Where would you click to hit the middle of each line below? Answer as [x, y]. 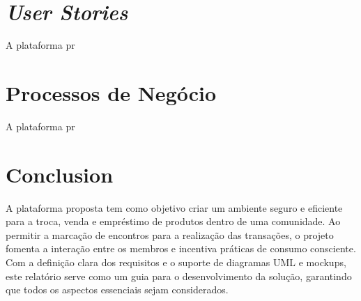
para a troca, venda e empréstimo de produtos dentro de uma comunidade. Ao [173, 221]
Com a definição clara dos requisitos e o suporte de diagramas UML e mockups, [176, 262]
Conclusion [60, 174]
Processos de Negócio [111, 92]
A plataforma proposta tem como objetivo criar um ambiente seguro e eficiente [174, 207]
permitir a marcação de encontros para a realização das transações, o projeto [170, 234]
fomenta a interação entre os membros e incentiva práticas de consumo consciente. [181, 248]
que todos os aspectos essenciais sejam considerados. [117, 290]
